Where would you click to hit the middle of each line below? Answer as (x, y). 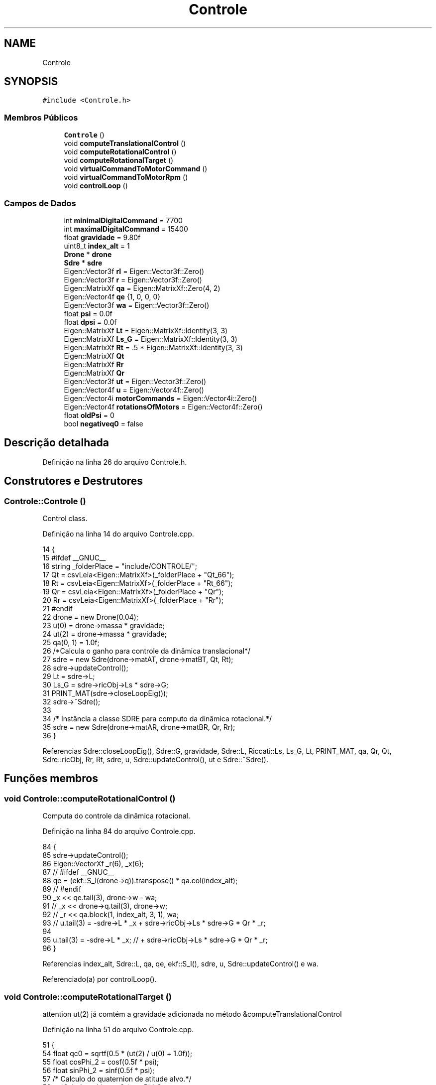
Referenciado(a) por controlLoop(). (100, 979)
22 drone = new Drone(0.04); (90, 617)
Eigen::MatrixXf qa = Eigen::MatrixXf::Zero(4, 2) (142, 288)
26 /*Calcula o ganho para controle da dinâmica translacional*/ (147, 651)
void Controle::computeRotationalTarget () (88, 997)
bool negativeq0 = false (104, 423)
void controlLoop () (96, 186)
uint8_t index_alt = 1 (97, 246)
